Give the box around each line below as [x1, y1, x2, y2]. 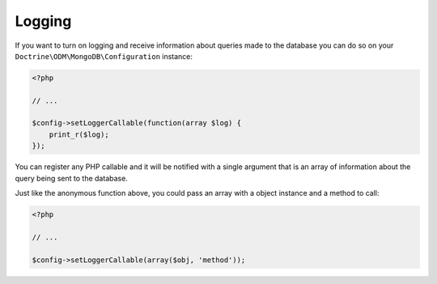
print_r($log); [49, 129, 109, 139]
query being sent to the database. [15, 173, 129, 183]
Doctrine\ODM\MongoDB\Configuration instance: [15, 51, 193, 61]
